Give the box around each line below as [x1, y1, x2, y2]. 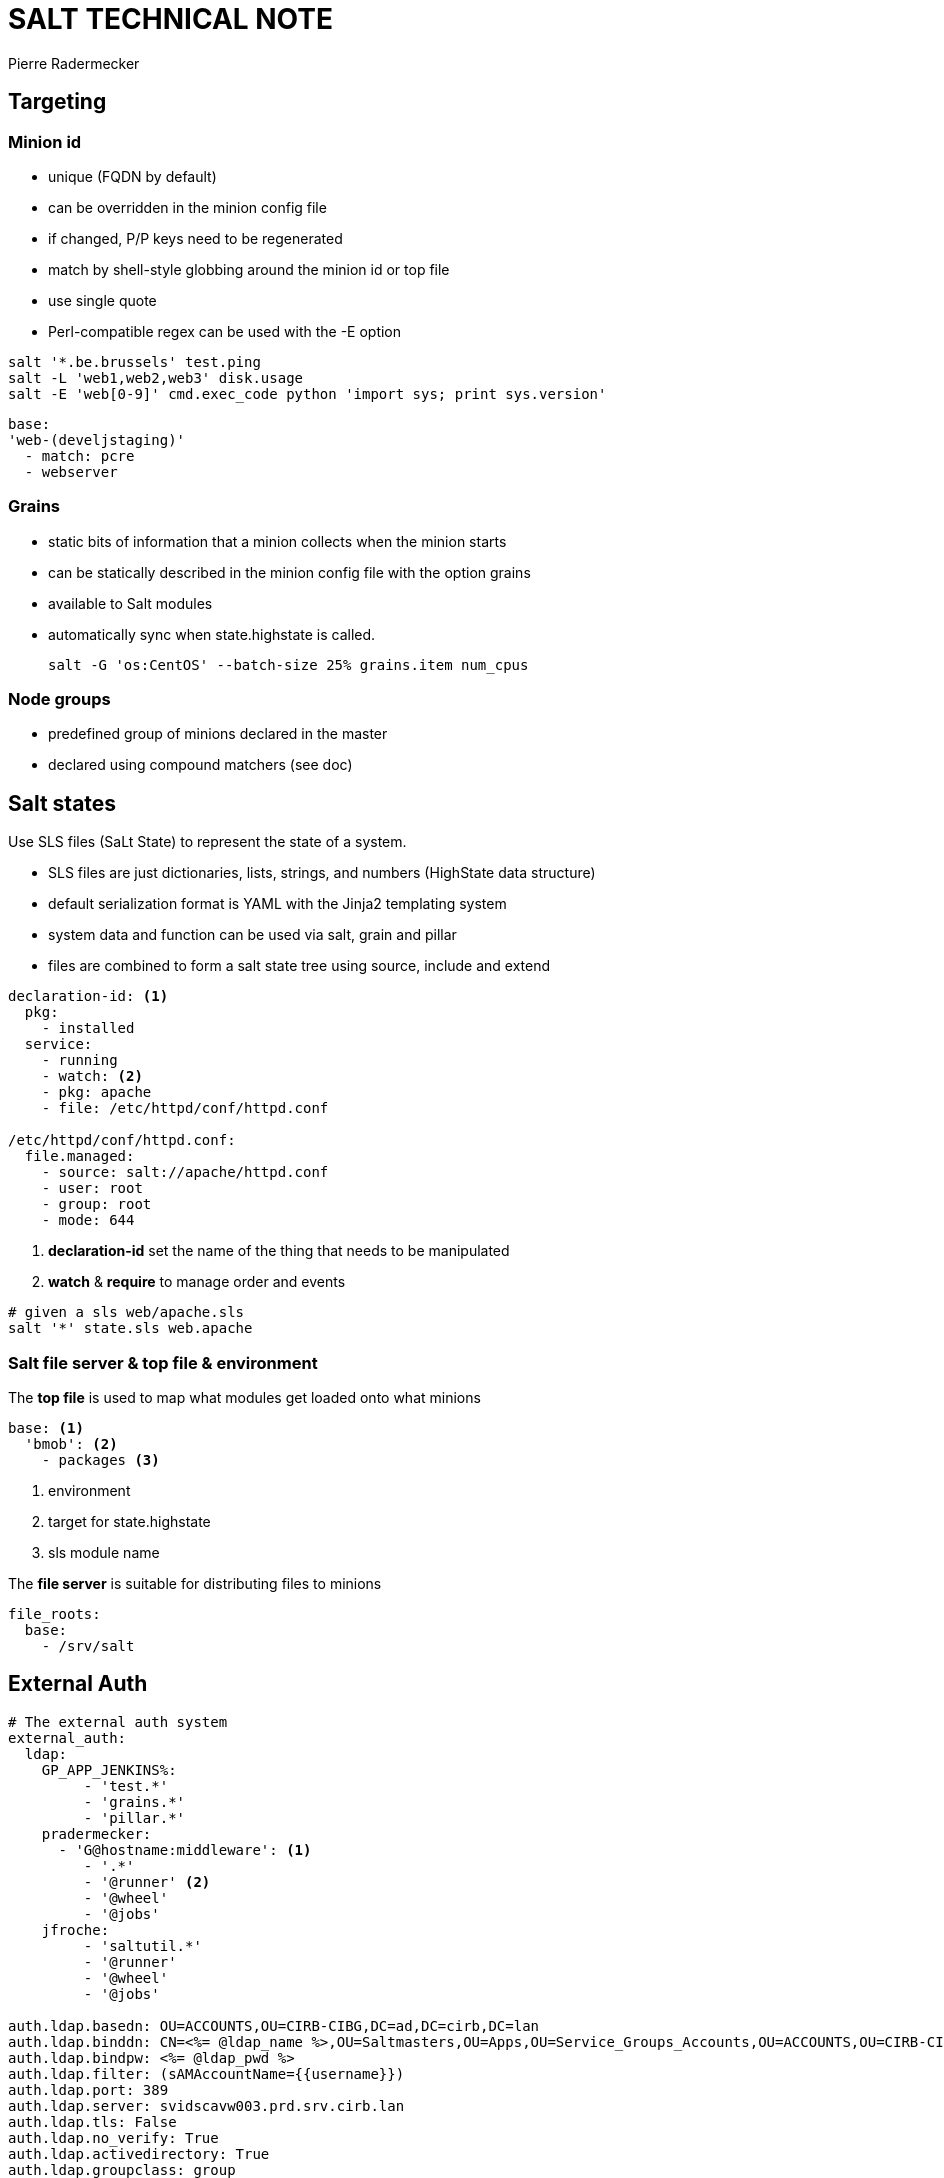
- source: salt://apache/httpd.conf [41, 1164, 329, 1181]
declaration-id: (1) [8, 988, 169, 1005]
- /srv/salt [41, 1638, 135, 1655]
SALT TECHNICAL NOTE [8, 2, 333, 36]
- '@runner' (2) [83, 1873, 211, 1890]
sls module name [48, 1544, 160, 1562]
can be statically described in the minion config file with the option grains [48, 563, 531, 581]
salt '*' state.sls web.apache [8, 1320, 253, 1337]
